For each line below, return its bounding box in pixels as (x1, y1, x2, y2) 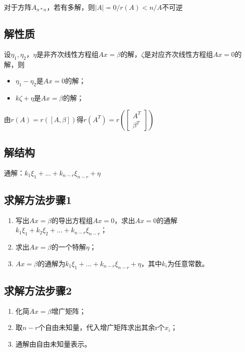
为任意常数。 (167, 258, 209, 268)
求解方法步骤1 (4, 192, 72, 207)
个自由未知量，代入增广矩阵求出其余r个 (38, 322, 165, 332)
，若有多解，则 (47, 2, 95, 12)
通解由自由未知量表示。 (15, 338, 91, 349)
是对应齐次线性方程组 (144, 49, 213, 59)
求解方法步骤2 (4, 282, 72, 298)
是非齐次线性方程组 (36, 49, 99, 59)
